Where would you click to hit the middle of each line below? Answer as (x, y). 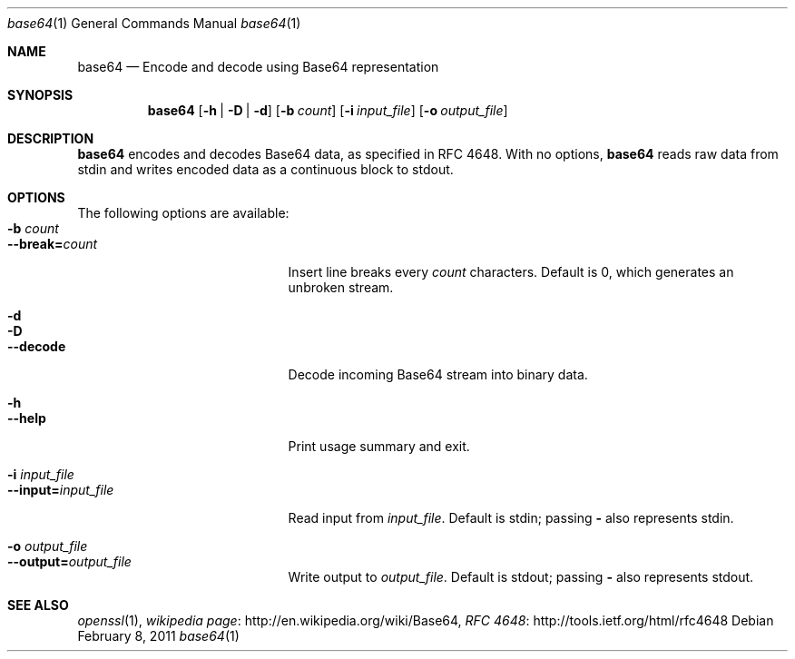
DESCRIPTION (51, 138)
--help (27, 418)
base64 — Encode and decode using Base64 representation (258, 67)
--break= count (53, 244)
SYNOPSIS (40, 95)
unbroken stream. (341, 287)
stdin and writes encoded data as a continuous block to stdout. (265, 169)
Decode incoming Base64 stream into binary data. (438, 374)
